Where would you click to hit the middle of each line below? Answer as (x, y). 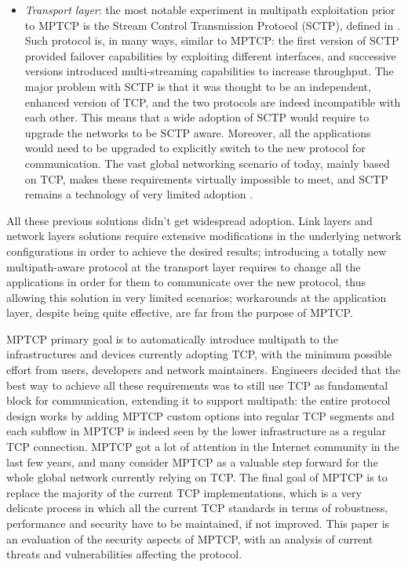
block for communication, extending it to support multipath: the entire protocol (199, 400)
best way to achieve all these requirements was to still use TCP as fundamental (197, 385)
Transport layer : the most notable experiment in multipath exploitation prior (210, 9)
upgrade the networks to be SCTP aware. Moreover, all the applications (198, 132)
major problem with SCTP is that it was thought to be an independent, (198, 86)
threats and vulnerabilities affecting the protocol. (124, 554)
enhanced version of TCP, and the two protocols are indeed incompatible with (213, 102)
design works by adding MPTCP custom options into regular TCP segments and (200, 415)
